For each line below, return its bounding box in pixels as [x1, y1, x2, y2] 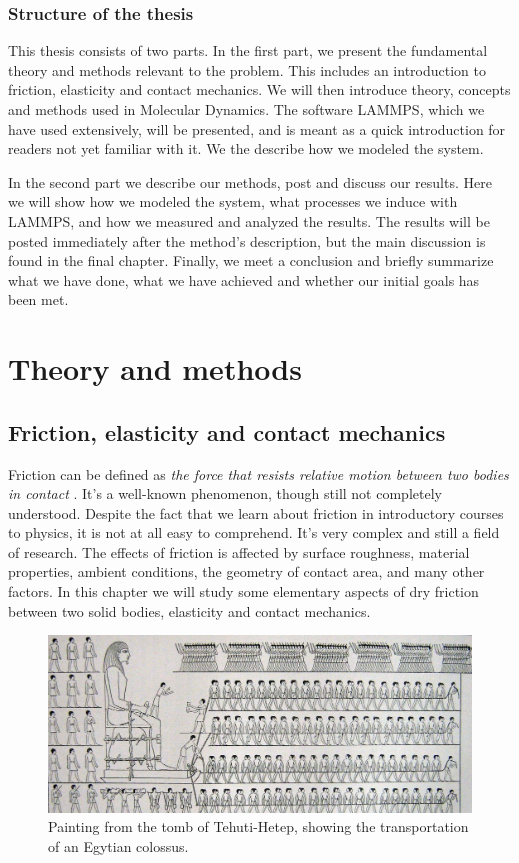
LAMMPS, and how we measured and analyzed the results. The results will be [8, 210, 490, 231]
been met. [8, 289, 69, 310]
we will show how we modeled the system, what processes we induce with [8, 191, 458, 212]
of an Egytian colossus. [48, 836, 189, 857]
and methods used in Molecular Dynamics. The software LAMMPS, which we [8, 99, 485, 119]
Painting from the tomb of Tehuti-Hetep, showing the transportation [48, 816, 469, 837]
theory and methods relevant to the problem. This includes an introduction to [8, 59, 486, 80]
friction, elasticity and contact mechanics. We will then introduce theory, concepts [8, 79, 511, 100]
